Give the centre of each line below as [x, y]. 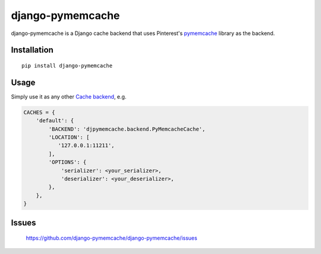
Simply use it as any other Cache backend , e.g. [69, 96]
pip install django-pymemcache [67, 66]
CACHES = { [39, 112]
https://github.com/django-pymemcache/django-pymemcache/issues [111, 238]
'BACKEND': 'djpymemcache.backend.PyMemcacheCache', [127, 129]
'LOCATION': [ [69, 137]
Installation [32, 50]
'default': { [55, 121]
